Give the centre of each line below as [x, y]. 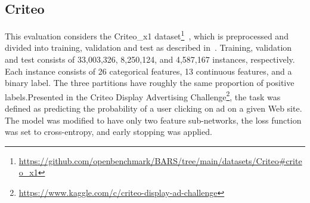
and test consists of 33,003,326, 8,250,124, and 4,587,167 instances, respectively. [150, 59]
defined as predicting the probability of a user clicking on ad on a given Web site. [154, 108]
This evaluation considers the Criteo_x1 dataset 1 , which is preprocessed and [147, 35]
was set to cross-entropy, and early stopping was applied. [108, 132]
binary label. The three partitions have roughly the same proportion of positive [150, 83]
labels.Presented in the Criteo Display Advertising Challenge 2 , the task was [143, 96]
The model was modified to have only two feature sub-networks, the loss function [153, 120]
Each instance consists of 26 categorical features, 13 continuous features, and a [148, 71]
